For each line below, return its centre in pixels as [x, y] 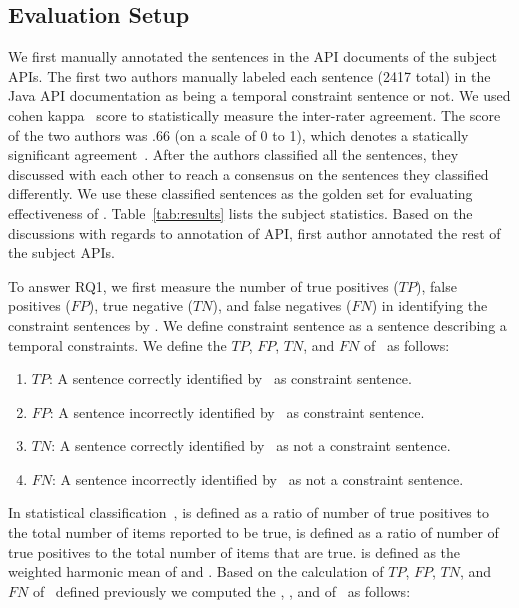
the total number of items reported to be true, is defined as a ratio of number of [253, 532]
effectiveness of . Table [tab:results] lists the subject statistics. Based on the [240, 212]
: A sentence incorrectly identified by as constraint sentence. [237, 411]
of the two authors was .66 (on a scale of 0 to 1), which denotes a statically [238, 134]
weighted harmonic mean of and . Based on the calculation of [196, 571]
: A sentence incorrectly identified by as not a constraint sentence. [258, 478]
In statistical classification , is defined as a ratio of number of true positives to [248, 512]
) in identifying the [429, 305]
